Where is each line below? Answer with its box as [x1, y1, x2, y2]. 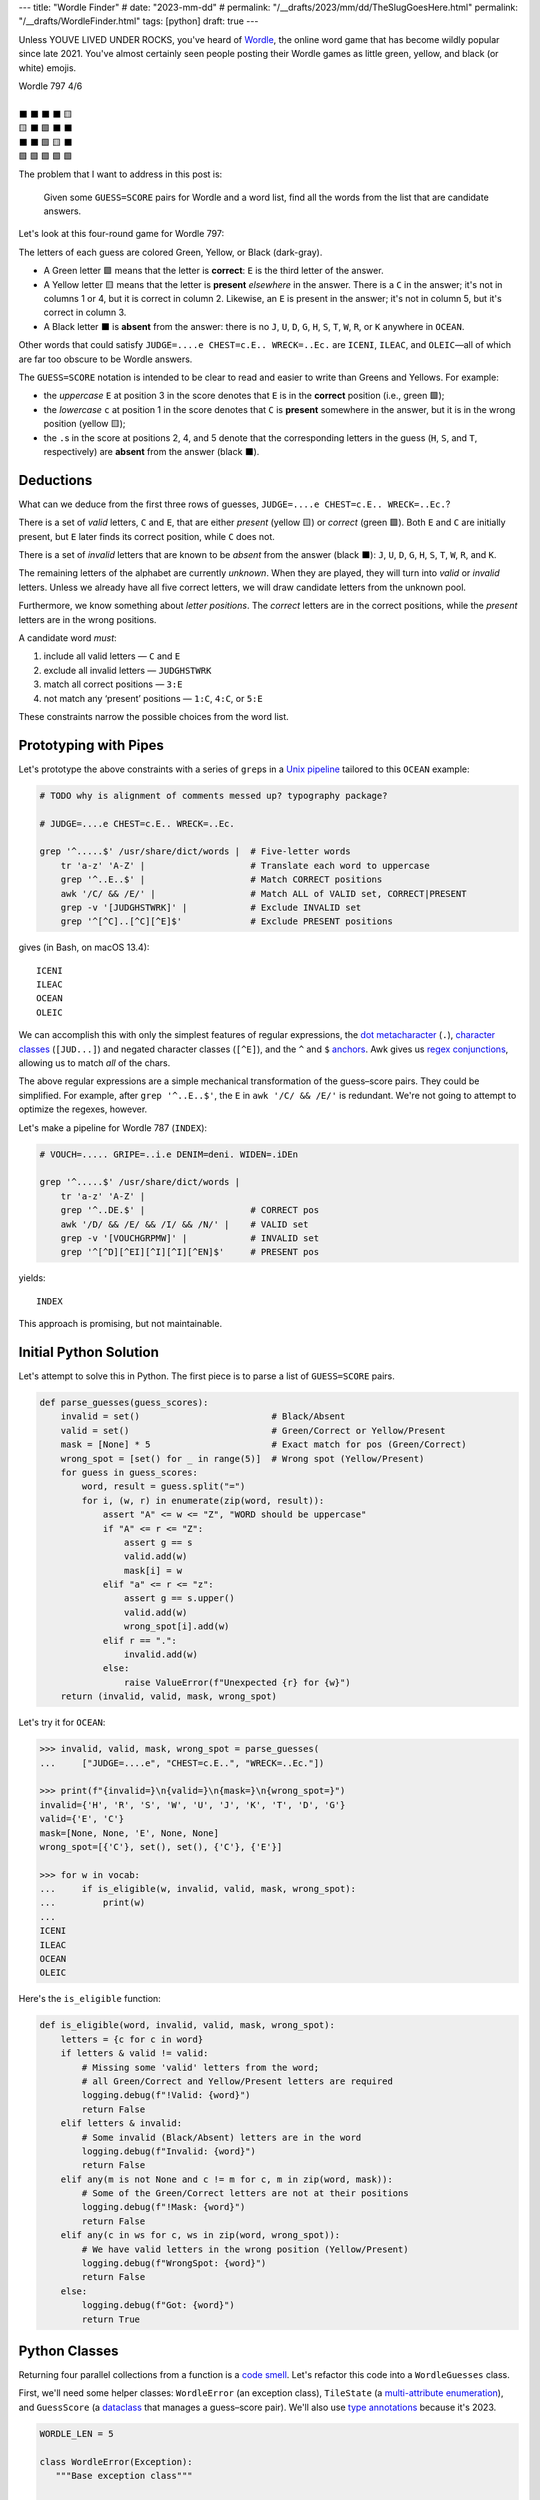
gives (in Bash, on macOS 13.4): [18, 941, 150, 954]
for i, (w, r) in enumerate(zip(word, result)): [81, 1495, 325, 1506]
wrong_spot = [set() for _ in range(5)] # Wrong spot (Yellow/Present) [60, 1453, 425, 1464]
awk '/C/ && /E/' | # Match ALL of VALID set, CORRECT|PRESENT [60, 888, 467, 899]
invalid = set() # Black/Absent [60, 1411, 346, 1422]
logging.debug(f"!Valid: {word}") [81, 2090, 251, 2101]
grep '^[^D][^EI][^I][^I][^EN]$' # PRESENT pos [60, 1246, 320, 1258]
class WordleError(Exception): [39, 2456, 194, 2467]
